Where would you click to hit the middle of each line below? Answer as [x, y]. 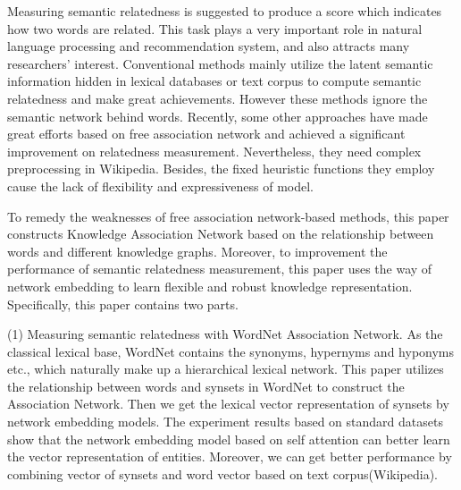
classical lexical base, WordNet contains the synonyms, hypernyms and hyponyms [231, 351]
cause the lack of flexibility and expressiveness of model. [161, 186]
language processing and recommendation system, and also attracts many [209, 46]
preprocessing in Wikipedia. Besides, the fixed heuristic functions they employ [221, 169]
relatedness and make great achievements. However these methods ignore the [218, 98]
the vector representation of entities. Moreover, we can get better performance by [230, 456]
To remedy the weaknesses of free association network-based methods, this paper [228, 216]
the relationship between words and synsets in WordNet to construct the [206, 386]
